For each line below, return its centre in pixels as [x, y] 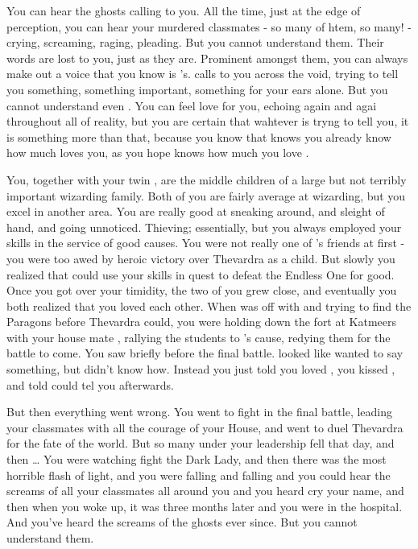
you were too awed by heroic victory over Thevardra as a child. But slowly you [201, 258]
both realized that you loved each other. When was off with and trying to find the [209, 305]
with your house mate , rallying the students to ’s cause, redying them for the [199, 337]
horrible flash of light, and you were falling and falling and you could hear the [199, 475]
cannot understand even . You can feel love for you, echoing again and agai [192, 105]
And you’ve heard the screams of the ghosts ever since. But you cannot [182, 522]
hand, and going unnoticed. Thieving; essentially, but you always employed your [204, 227]
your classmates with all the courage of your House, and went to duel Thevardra [205, 427]
